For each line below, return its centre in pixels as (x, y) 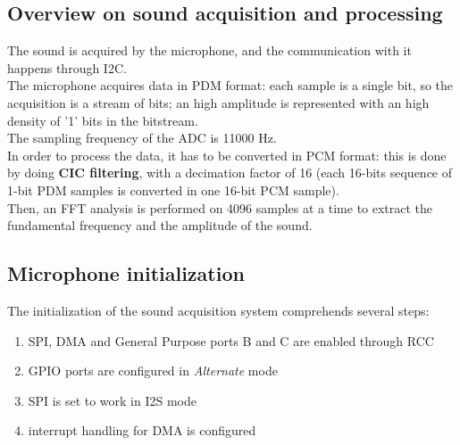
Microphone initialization (126, 273)
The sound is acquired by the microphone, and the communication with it (209, 50)
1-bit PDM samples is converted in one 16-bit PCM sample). (173, 190)
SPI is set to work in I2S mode (112, 400)
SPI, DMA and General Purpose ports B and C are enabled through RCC (231, 340)
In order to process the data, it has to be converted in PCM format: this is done (227, 155)
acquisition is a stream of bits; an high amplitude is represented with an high (218, 102)
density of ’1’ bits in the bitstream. (103, 120)
